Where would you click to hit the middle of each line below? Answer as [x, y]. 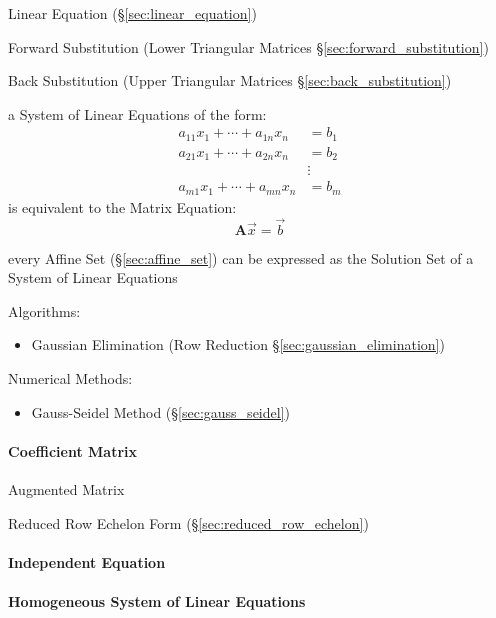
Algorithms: [44, 310]
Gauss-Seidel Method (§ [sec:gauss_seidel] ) [160, 411]
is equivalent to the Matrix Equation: [122, 206]
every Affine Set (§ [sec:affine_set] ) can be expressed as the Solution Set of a [241, 257]
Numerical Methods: [70, 378]
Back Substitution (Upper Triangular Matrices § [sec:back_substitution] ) [230, 80]
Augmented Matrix [66, 489]
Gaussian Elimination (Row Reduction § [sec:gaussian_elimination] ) [238, 344]
